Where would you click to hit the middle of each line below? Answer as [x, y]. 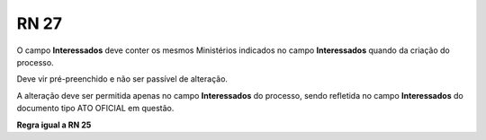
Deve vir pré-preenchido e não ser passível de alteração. [122, 79]
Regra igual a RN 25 [54, 125]
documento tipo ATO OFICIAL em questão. [95, 109]
